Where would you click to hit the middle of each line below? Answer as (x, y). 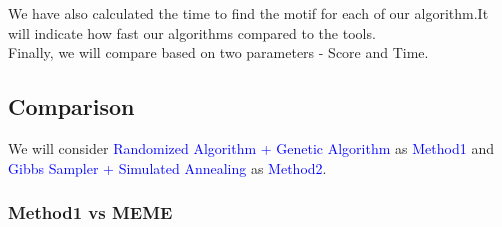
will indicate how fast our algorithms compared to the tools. (192, 32)
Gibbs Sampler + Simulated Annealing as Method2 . (167, 167)
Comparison (71, 106)
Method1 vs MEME (90, 212)
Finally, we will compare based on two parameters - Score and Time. (218, 52)
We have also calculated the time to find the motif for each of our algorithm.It (248, 13)
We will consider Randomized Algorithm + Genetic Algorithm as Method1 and (251, 147)
